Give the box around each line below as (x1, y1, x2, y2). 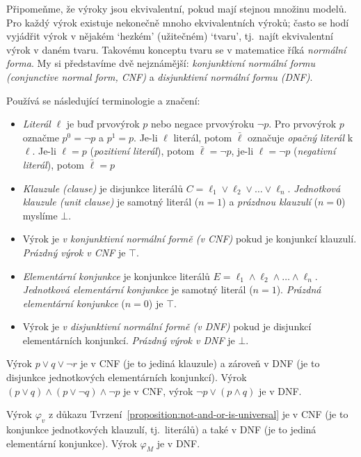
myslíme (22, 208, 58, 222)
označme (22, 130, 59, 144)
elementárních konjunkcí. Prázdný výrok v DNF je (22, 332, 235, 347)
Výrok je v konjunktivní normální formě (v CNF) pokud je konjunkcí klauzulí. (22, 231, 357, 246)
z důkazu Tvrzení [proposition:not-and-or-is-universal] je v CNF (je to (49, 407, 348, 421)
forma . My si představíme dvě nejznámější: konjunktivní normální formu (6, 56, 316, 70)
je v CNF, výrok (123, 383, 193, 398)
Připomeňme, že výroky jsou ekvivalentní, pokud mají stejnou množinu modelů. (6, 1, 347, 15)
